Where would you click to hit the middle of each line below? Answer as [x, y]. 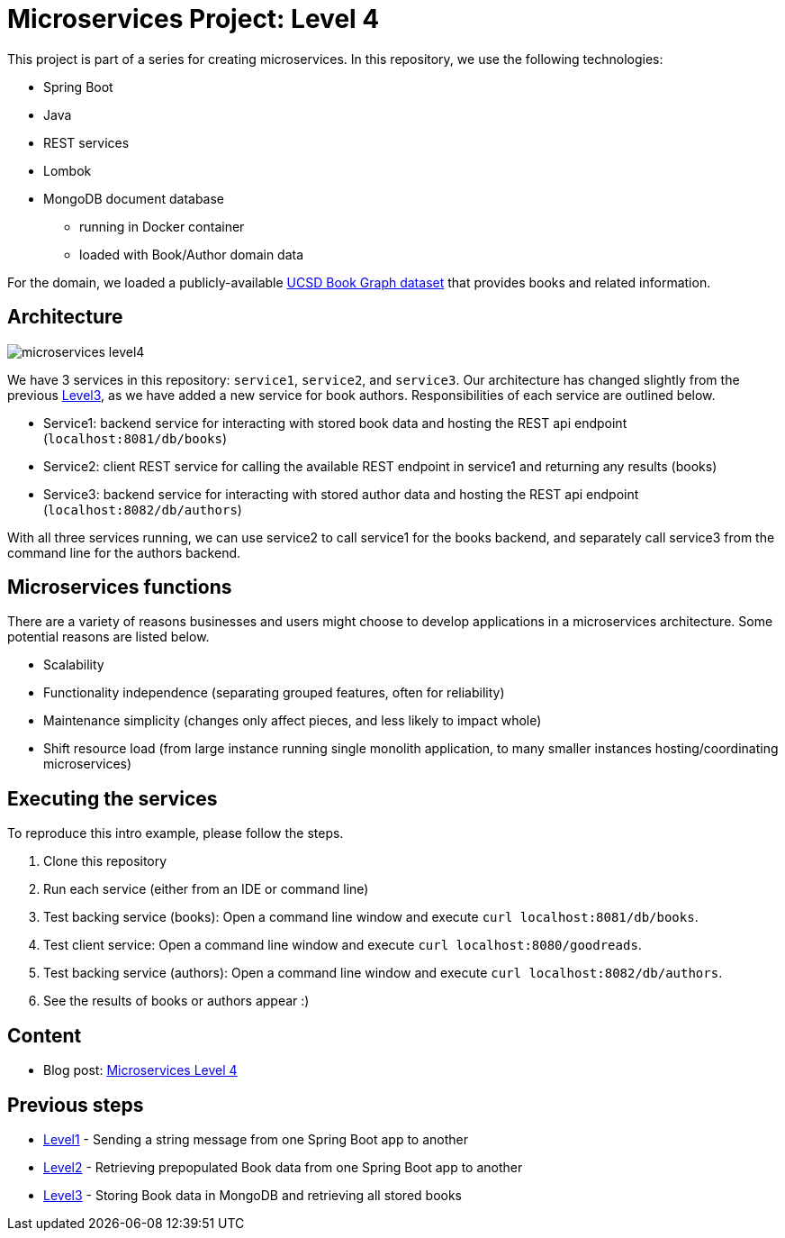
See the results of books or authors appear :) [176, 1001]
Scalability [74, 665]
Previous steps [76, 1105]
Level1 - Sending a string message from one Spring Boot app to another [256, 1139]
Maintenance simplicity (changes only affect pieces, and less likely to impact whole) [293, 721]
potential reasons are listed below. [108, 637]
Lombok [68, 170]
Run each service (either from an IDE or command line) [206, 889]
